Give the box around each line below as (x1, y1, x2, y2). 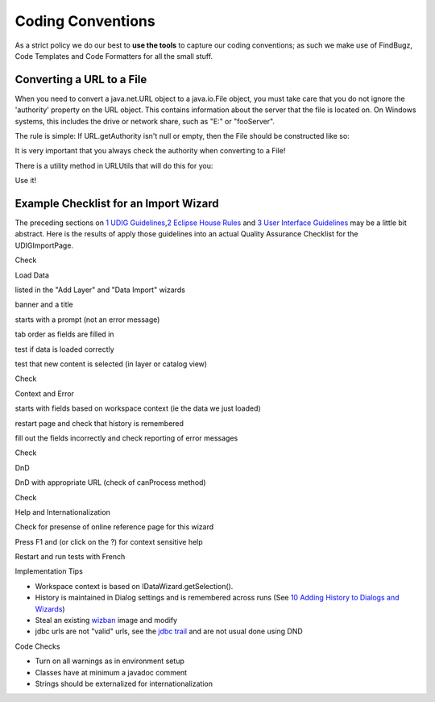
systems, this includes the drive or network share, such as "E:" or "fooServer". (14, 116, 275, 126)
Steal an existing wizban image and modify (35, 616, 177, 625)
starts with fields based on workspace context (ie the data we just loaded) (14, 403, 261, 413)
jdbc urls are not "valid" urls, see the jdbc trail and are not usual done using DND (35, 626, 304, 637)
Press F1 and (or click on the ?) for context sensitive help (14, 537, 203, 546)
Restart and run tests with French (14, 552, 126, 562)
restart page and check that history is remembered (14, 418, 184, 428)
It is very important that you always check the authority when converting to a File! (14, 146, 286, 156)
